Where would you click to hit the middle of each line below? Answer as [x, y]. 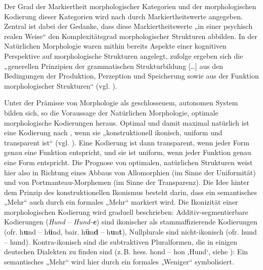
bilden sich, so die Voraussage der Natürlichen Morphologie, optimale [111, 112]
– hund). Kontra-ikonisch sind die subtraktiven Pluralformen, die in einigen [121, 241]
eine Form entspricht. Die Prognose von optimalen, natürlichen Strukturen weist [128, 162]
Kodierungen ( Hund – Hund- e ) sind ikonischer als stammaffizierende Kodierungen [131, 222]
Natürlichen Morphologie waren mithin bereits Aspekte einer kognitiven [115, 46]
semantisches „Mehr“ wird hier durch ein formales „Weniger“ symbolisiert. [119, 261]
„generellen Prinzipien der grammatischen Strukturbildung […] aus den [114, 66]
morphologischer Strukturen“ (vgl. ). [61, 85]
